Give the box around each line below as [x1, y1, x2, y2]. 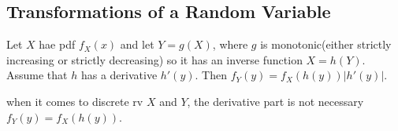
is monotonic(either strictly [260, 36, 392, 53]
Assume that [6, 67, 68, 83]
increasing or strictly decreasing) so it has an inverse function [6, 51, 303, 67]
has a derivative [80, 67, 158, 83]
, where [212, 36, 248, 53]
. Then [195, 67, 228, 83]
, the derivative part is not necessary [187, 93, 364, 109]
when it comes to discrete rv [6, 93, 143, 109]
